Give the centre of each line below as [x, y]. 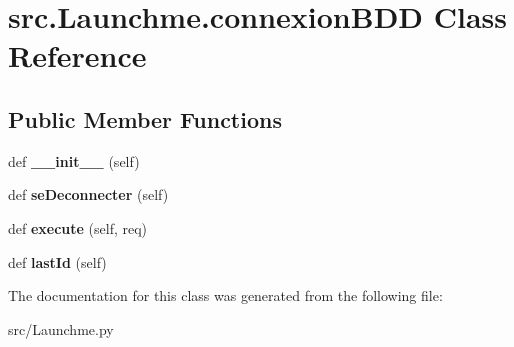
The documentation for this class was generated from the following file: [225, 295]
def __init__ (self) [74, 160]
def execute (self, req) [78, 227]
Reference [77, 55]
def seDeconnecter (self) [88, 194]
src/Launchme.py [61, 328]
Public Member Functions [145, 118]
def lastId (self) [57, 261]
